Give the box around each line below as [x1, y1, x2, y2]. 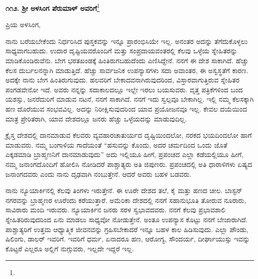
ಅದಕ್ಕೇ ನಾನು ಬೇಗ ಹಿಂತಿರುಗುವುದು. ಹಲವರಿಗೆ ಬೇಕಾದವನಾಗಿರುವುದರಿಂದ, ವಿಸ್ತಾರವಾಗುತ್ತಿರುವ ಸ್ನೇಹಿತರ [5, 75, 240, 85]
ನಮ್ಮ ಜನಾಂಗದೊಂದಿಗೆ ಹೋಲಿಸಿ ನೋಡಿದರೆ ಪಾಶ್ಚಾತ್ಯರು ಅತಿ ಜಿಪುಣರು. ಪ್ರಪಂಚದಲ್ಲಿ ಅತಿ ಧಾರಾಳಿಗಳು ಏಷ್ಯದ [5, 159, 253, 169]
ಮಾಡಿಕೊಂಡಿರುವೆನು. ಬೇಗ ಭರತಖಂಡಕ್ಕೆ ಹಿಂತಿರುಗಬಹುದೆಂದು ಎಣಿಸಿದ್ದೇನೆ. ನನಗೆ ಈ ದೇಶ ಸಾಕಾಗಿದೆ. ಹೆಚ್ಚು [5, 55, 249, 66]
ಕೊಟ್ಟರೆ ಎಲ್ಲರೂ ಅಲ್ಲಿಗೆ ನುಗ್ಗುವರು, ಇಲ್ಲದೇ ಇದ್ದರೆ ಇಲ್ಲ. [5, 243, 134, 253]
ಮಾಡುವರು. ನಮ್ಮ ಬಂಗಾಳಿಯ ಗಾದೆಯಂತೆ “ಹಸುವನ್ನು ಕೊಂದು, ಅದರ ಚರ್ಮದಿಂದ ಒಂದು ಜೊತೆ [5, 139, 227, 150]
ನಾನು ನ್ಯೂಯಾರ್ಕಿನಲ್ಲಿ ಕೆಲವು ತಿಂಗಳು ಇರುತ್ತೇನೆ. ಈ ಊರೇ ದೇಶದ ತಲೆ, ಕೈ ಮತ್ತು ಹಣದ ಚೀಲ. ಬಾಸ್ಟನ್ [5, 185, 243, 196]
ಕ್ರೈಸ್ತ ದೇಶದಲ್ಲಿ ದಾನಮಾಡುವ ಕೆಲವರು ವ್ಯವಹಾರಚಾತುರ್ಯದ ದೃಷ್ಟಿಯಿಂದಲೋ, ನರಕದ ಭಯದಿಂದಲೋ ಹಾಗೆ [5, 130, 252, 140]
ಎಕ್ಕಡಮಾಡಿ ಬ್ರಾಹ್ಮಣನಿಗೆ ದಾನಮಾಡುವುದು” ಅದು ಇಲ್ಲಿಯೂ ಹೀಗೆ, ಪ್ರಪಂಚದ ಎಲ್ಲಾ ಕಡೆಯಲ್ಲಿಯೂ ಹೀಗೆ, [5, 149, 244, 159]
